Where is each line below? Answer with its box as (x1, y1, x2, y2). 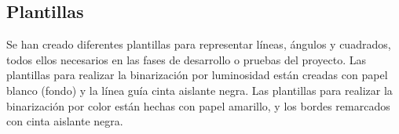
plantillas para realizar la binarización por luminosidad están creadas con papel (6, 67, 388, 83)
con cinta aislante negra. (6, 113, 123, 129)
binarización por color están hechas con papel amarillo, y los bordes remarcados (6, 97, 390, 114)
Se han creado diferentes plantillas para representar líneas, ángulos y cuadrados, (6, 36, 391, 53)
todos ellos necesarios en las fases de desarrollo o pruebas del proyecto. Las (6, 51, 367, 67)
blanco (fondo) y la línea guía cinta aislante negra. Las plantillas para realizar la (6, 81, 393, 98)
